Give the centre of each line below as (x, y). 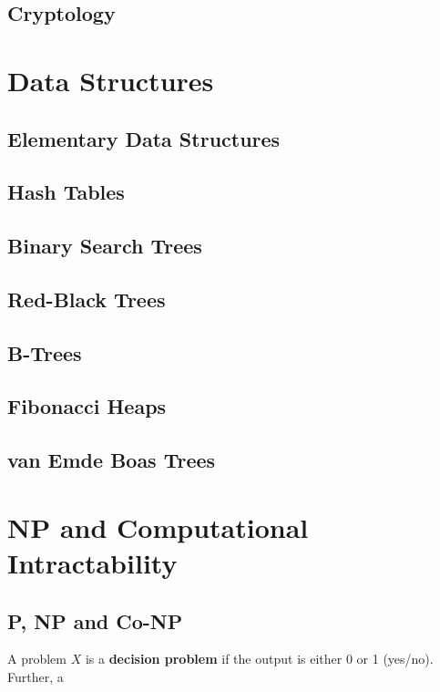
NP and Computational (158, 527)
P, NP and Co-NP (95, 620)
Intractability (92, 563)
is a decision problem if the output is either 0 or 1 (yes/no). (259, 659)
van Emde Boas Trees (112, 460)
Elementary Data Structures (144, 138)
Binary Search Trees (105, 246)
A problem (37, 659)
